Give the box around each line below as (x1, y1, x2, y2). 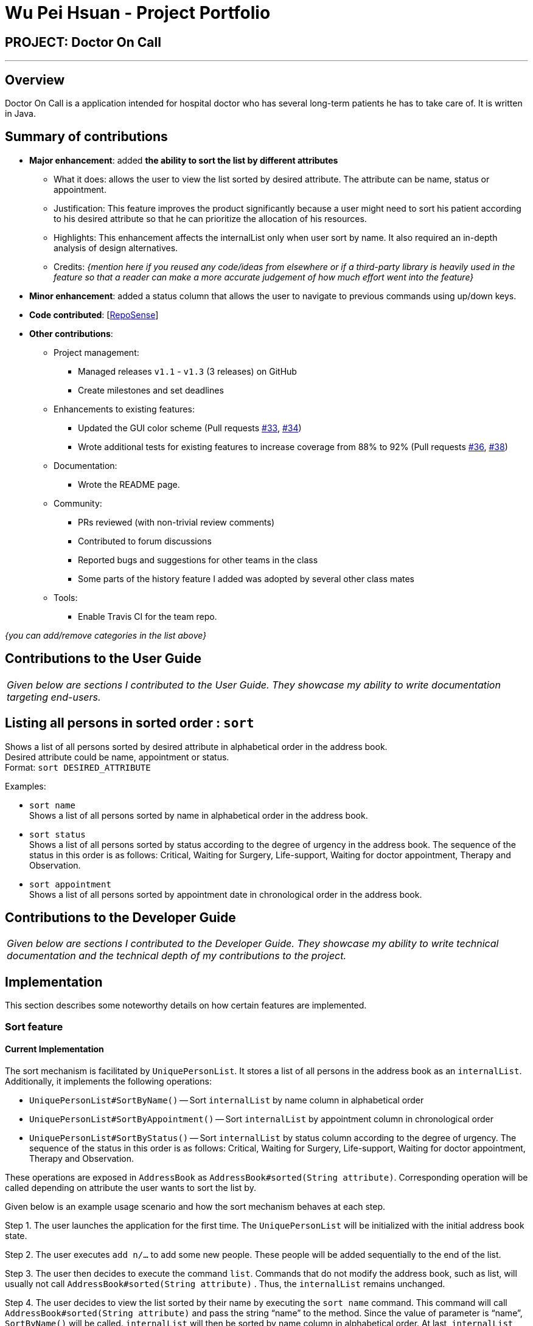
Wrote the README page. (78, 479, 180, 490)
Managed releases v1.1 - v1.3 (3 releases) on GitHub (78, 366, 297, 377)
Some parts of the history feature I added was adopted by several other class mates (78, 573, 415, 584)
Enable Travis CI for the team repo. (78, 611, 217, 622)
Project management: (54, 347, 139, 358)
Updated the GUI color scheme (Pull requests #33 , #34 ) (78, 422, 302, 433)
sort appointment (29, 879, 111, 889)
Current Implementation (5, 1044, 104, 1055)
